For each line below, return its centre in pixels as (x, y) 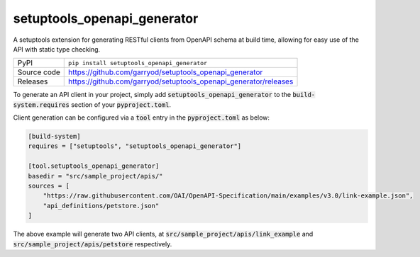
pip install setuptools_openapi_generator (138, 63)
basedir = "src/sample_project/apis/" (95, 176)
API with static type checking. (57, 49)
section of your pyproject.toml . (121, 104)
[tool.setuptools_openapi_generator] (94, 166)
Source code (39, 72)
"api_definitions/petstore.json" (101, 206)
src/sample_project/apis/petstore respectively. (93, 244)
